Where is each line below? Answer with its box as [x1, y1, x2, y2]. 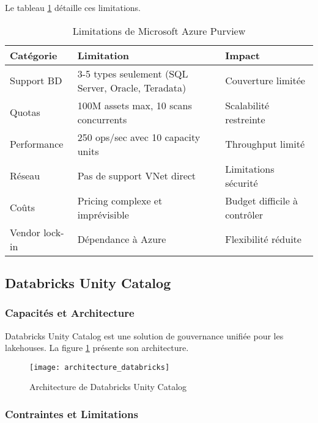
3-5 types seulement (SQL [77, 66, 188, 81]
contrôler [225, 207, 264, 222]
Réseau [10, 168, 40, 183]
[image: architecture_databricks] [29, 363, 170, 372]
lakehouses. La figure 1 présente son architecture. [5, 341, 189, 354]
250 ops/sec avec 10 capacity [77, 129, 201, 144]
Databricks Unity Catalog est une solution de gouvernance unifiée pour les [5, 329, 284, 342]
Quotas [10, 105, 40, 120]
